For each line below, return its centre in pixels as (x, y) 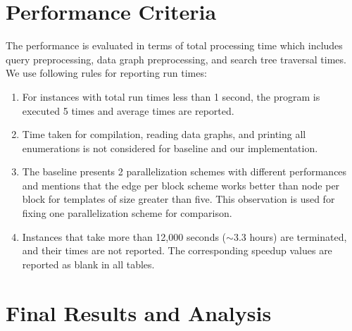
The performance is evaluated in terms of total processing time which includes (174, 45)
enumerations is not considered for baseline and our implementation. (170, 148)
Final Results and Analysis (139, 312)
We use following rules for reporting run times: (106, 73)
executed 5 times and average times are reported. (128, 110)
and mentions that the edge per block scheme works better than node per (181, 185)
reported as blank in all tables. (88, 264)
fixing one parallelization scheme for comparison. (127, 213)
